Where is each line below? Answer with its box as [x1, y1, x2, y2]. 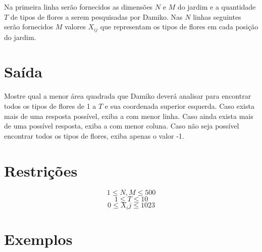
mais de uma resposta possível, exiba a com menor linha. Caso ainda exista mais [4, 110, 253, 121]
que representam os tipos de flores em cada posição [100, 21, 258, 32]
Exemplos [4, 229, 73, 249]
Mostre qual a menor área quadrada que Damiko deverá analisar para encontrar [4, 91, 251, 101]
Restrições [4, 160, 78, 181]
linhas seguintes [193, 11, 241, 22]
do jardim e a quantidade [177, 2, 256, 12]
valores [64, 21, 86, 32]
